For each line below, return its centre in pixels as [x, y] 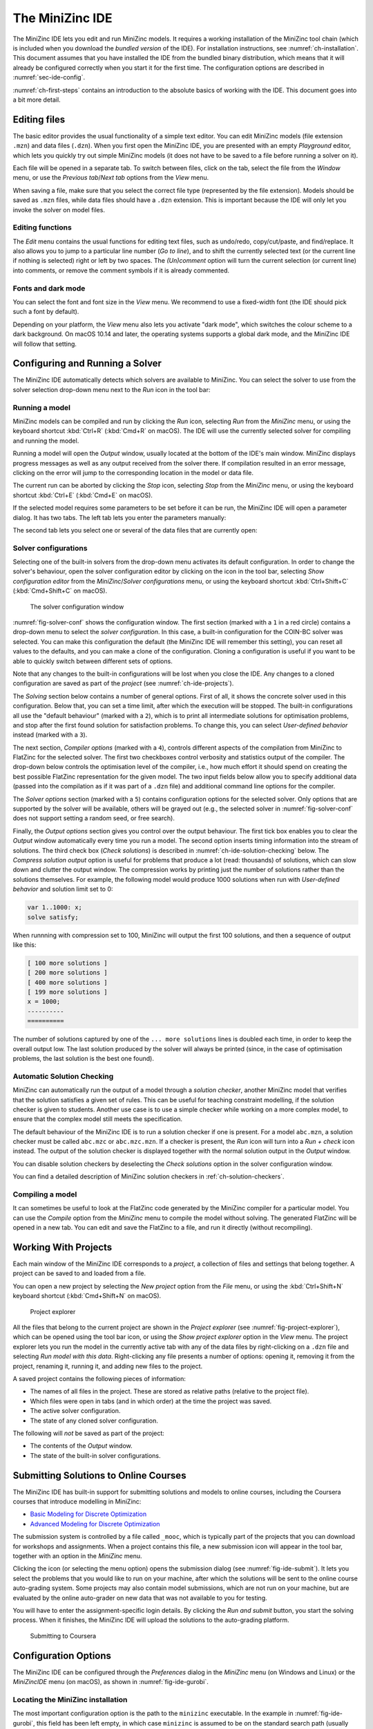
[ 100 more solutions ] [68, 963]
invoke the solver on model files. [59, 210]
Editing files [39, 119]
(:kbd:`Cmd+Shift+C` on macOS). [60, 591]
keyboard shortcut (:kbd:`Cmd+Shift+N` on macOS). [87, 1296]
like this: [25, 945]
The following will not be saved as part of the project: [89, 1433]
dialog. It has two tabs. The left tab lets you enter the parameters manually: [119, 517]
